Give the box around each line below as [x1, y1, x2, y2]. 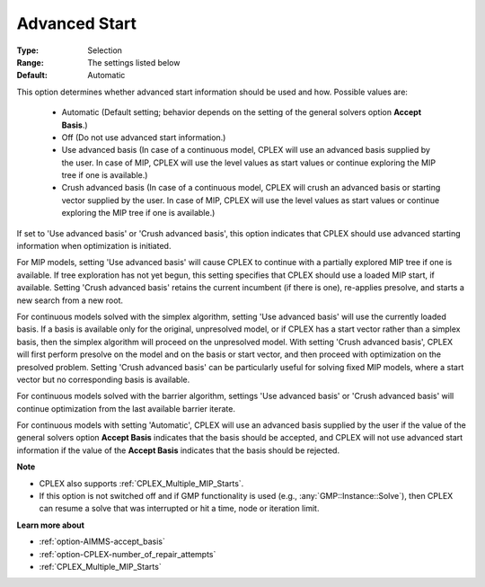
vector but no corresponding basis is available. [16, 374, 190, 385]
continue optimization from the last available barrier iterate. [16, 403, 235, 414]
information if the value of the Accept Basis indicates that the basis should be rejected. [16, 445, 340, 456]
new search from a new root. [16, 295, 124, 306]
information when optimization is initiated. [16, 241, 172, 252]
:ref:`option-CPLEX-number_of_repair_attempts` [39, 548, 216, 559]
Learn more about [16, 520, 85, 530]
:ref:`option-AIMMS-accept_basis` [39, 536, 165, 547]
